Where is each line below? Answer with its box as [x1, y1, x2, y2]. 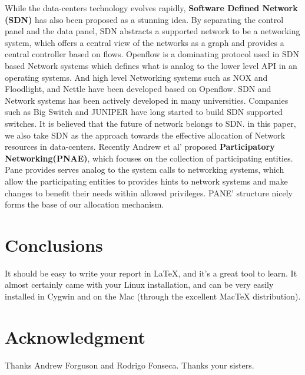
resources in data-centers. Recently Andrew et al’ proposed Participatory [5, 140, 275, 153]
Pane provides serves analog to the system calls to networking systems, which [5, 163, 284, 176]
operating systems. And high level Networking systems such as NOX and [5, 71, 268, 83]
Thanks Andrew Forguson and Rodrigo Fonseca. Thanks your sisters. [5, 358, 254, 371]
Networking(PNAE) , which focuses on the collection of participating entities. [5, 152, 293, 164]
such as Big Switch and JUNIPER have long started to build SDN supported [5, 106, 283, 118]
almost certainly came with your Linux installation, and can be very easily [5, 278, 274, 291]
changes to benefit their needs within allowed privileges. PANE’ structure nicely [5, 186, 293, 199]
